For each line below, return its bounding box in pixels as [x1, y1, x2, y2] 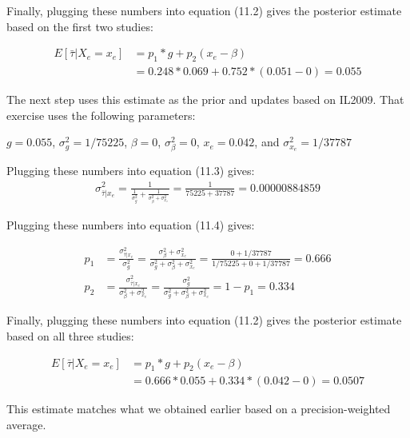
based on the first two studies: [6, 18, 153, 34]
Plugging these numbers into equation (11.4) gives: [6, 216, 255, 233]
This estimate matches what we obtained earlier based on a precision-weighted [6, 400, 391, 417]
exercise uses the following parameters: [6, 106, 196, 123]
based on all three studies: [6, 327, 134, 344]
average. [6, 416, 46, 432]
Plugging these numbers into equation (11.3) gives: [6, 162, 255, 179]
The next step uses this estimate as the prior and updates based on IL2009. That [6, 91, 404, 108]
